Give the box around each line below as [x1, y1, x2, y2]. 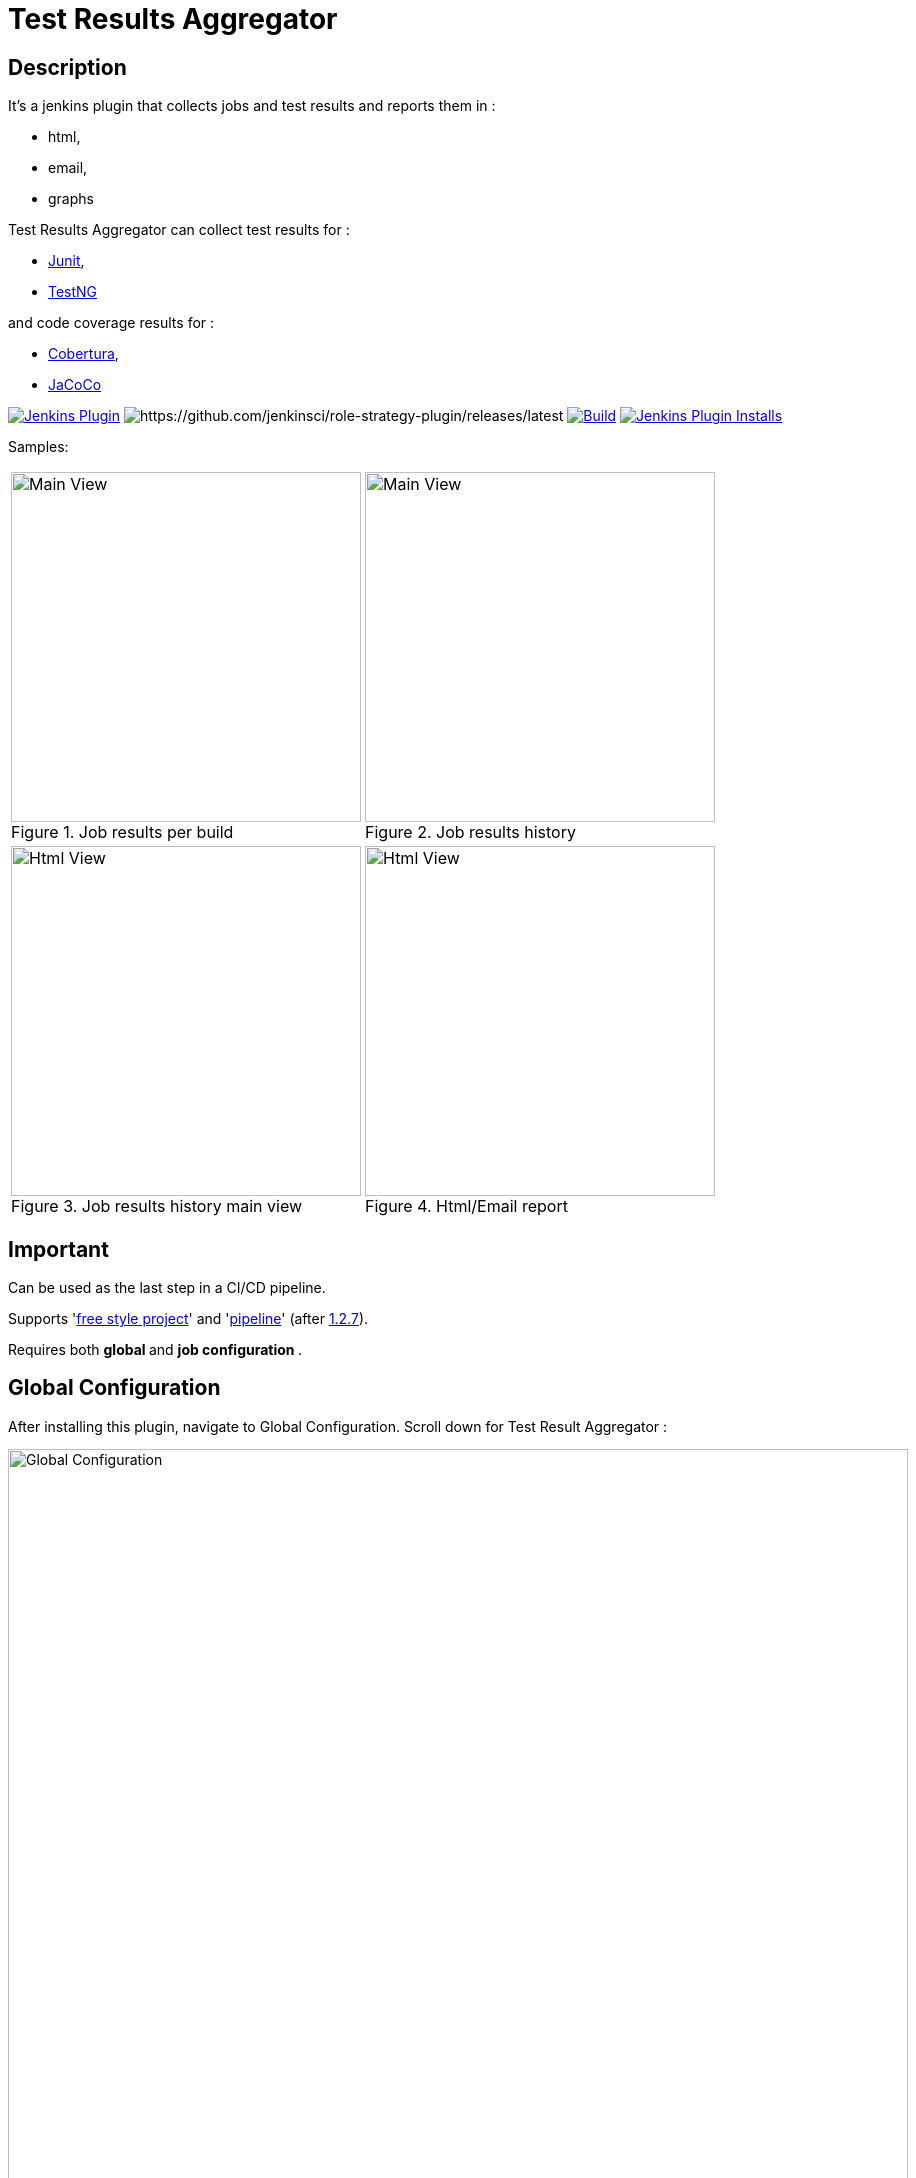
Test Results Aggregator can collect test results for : [8, 221, 350, 239]
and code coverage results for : [8, 314, 215, 332]
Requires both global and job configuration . [8, 1341, 302, 1359]
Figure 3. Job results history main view [11, 1196, 303, 1217]
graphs [48, 190, 94, 208]
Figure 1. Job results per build [11, 822, 234, 843]
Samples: [8, 438, 69, 456]
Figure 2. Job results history [365, 822, 576, 843]
